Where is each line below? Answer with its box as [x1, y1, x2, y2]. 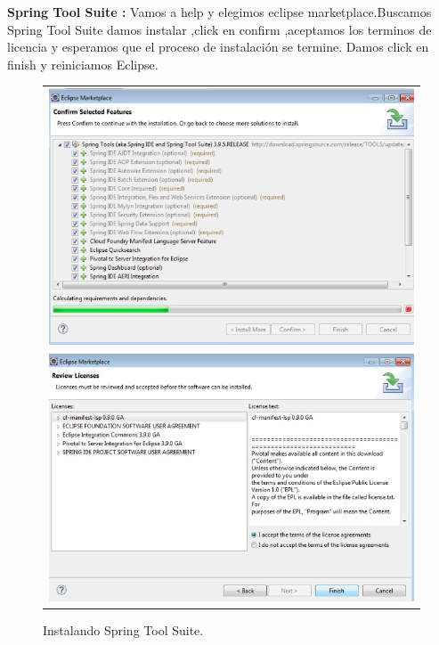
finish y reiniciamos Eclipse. [7, 54, 159, 73]
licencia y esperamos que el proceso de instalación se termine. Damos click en [7, 37, 429, 56]
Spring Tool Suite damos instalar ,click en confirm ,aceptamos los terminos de [7, 20, 432, 38]
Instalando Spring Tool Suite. [43, 621, 204, 640]
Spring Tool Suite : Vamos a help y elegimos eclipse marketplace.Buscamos [7, 3, 432, 20]
